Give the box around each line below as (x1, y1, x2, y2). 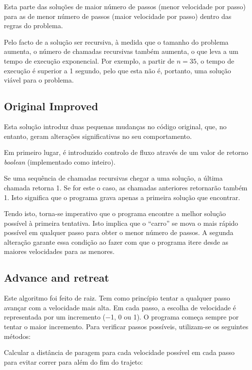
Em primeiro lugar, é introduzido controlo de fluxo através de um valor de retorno (4, 147, 249, 157)
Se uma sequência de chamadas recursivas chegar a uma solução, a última (4, 173, 223, 183)
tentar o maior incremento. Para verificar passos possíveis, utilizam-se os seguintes (4, 321, 249, 332)
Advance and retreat (4, 270, 109, 285)
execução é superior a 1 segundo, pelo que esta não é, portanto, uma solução (4, 65, 231, 75)
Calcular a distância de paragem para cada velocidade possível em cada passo (4, 347, 235, 357)
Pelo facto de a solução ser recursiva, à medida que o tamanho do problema (4, 36, 229, 47)
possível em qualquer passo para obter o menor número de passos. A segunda (4, 227, 234, 237)
